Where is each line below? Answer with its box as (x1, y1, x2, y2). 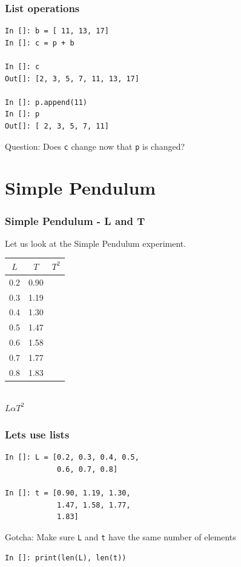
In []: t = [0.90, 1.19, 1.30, (5, 489, 131, 498)
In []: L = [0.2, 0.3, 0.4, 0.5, (5, 453, 139, 462)
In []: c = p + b (5, 38, 74, 47)
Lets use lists (5, 427, 70, 442)
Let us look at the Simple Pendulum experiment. (5, 237, 187, 249)
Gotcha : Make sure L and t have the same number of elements (5, 530, 236, 543)
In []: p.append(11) (5, 98, 88, 107)
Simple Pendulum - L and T (5, 213, 145, 228)
